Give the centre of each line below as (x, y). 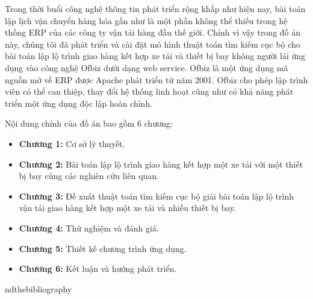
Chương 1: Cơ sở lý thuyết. (72, 143)
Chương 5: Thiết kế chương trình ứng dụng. (103, 248)
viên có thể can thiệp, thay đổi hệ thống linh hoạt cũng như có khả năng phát (149, 91)
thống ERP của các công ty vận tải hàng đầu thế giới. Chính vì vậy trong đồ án (153, 32)
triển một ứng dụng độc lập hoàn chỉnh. (79, 103)
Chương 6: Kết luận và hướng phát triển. (98, 269)
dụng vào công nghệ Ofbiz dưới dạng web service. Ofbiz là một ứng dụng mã (147, 67)
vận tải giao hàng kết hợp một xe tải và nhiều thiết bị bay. (127, 208)
